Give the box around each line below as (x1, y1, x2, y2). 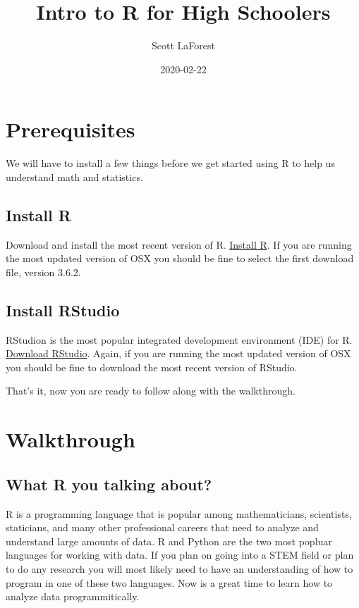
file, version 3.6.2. (6, 264, 81, 279)
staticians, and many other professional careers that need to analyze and (6, 520, 319, 535)
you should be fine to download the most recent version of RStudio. (6, 359, 298, 374)
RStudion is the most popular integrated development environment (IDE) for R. (6, 332, 353, 347)
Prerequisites (6, 115, 135, 144)
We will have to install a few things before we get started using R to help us (6, 156, 335, 170)
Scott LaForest (152, 38, 215, 53)
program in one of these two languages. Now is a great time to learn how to (6, 575, 333, 590)
